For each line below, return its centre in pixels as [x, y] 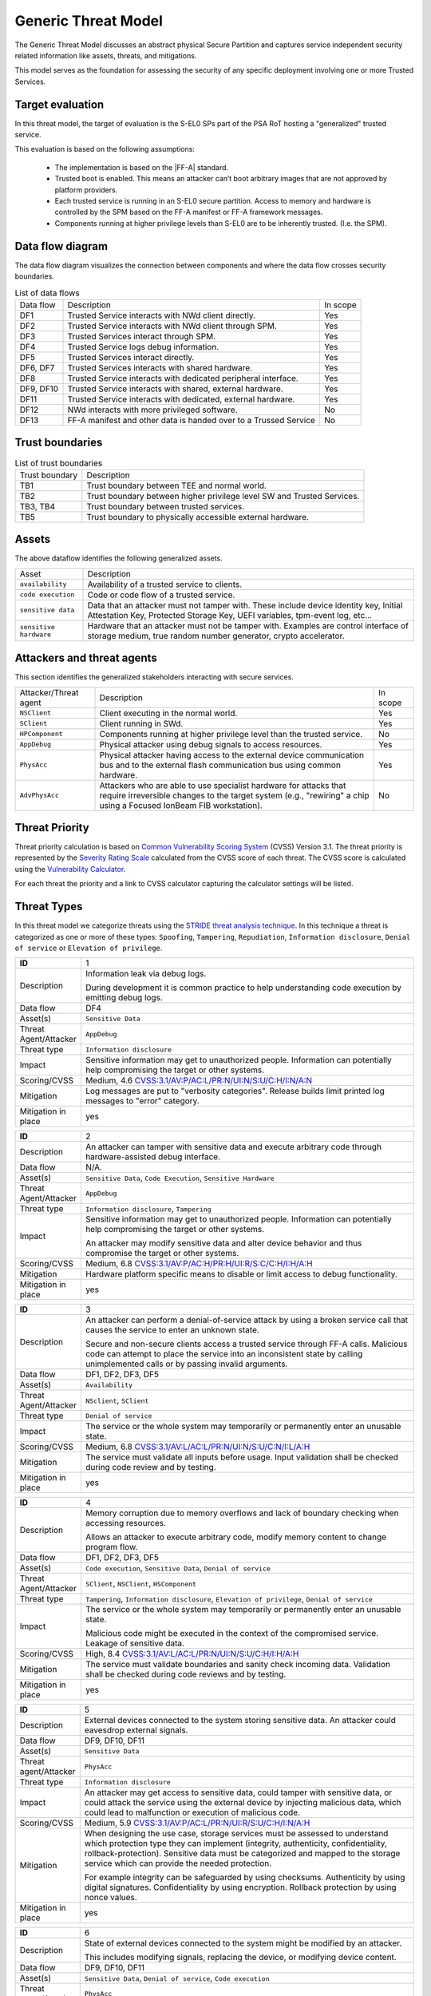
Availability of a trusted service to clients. [165, 584]
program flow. [111, 1547]
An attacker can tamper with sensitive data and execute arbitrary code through [233, 1147]
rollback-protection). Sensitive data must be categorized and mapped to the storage [242, 1854]
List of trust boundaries [59, 463]
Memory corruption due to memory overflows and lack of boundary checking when [242, 1513]
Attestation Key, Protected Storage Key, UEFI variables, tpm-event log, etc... [230, 615]
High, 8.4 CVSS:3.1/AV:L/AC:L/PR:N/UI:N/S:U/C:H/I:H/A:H [192, 1654]
